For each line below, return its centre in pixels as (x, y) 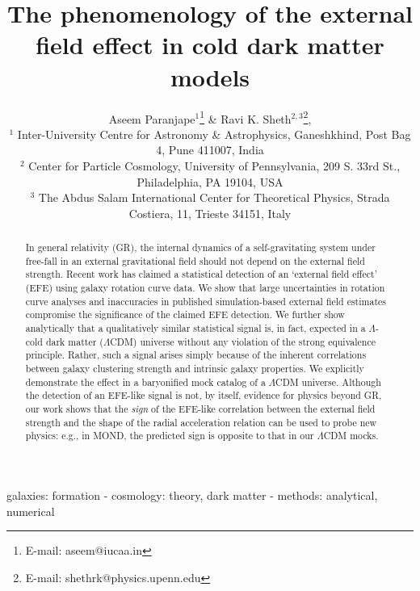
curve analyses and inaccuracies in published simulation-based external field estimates (206, 301)
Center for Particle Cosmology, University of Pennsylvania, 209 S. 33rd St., (214, 165)
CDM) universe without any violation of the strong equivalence (243, 341)
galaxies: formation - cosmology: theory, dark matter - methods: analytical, (192, 495)
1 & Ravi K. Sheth (246, 117)
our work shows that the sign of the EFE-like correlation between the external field (200, 408)
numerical (31, 511)
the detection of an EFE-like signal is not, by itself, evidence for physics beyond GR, (204, 395)
